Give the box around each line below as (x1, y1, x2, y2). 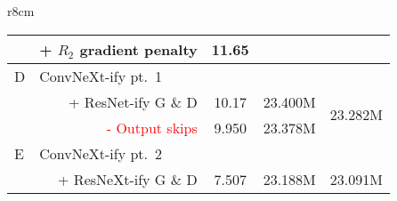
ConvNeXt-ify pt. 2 (39, 142, 163, 164)
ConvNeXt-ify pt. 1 (39, 65, 163, 86)
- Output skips (106, 117, 198, 138)
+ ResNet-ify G (69, 91, 166, 112)
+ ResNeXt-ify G (58, 168, 166, 189)
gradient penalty (79, 38, 198, 60)
